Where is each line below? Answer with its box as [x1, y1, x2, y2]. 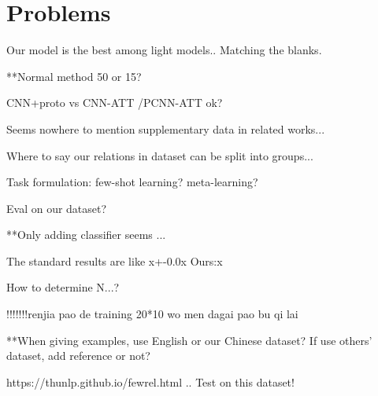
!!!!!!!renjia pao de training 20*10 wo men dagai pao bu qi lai [6, 306, 298, 322]
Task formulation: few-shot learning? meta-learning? [6, 174, 258, 190]
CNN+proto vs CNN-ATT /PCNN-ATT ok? [6, 94, 223, 111]
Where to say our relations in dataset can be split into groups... [6, 147, 313, 163]
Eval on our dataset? [6, 200, 107, 216]
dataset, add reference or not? [6, 347, 150, 364]
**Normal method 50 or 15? [6, 68, 142, 84]
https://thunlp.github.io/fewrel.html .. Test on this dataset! [6, 373, 295, 390]
